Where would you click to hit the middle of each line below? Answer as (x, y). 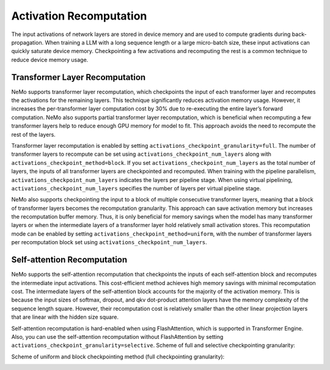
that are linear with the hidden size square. (65, 317)
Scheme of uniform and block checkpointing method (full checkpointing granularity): (118, 357)
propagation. (28, 42)
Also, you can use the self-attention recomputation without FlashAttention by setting (117, 336)
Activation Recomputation (79, 16)
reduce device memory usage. (50, 60)
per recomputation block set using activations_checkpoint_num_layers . (109, 242)
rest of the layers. (34, 134)
